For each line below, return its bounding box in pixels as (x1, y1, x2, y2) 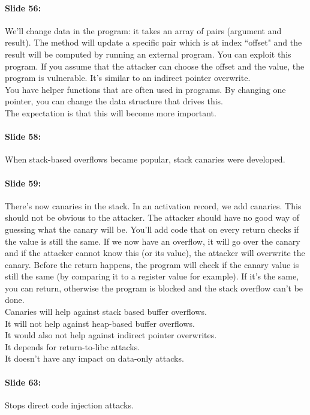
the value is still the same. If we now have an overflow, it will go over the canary (5, 234, 300, 247)
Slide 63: (5, 375, 41, 388)
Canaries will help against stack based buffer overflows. (5, 305, 207, 318)
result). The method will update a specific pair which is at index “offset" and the (5, 36, 302, 49)
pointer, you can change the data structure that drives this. (5, 95, 224, 107)
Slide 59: (5, 176, 41, 189)
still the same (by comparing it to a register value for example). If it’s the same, (5, 270, 299, 282)
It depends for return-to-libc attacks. (5, 340, 140, 353)
